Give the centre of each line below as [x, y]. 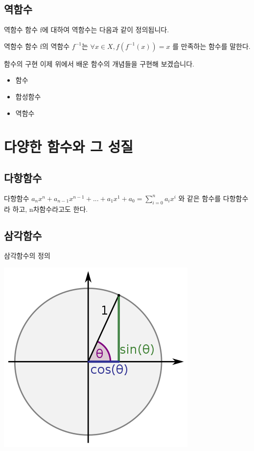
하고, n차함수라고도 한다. [50, 209]
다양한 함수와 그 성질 [69, 147]
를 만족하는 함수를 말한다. [211, 46]
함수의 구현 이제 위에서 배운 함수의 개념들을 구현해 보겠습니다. [99, 63]
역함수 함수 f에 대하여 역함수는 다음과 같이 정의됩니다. [87, 30]
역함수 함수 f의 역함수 [37, 46]
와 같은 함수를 [200, 198]
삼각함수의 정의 [27, 256]
